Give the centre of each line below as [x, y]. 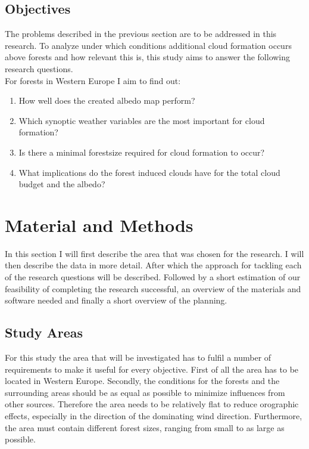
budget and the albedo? [62, 184]
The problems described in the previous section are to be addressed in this [141, 34]
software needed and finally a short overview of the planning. [116, 300]
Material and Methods [99, 224]
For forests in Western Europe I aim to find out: [93, 80]
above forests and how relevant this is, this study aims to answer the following [148, 57]
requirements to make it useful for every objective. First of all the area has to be [152, 369]
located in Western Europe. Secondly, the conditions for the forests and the [142, 381]
